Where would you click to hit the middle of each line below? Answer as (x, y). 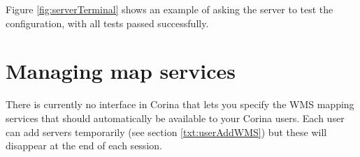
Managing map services (121, 71)
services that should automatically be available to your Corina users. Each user (175, 118)
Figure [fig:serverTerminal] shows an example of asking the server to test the (170, 9)
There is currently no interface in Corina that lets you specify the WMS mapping (180, 104)
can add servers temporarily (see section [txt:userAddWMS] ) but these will (166, 132)
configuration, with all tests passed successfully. (107, 23)
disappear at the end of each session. (84, 145)
